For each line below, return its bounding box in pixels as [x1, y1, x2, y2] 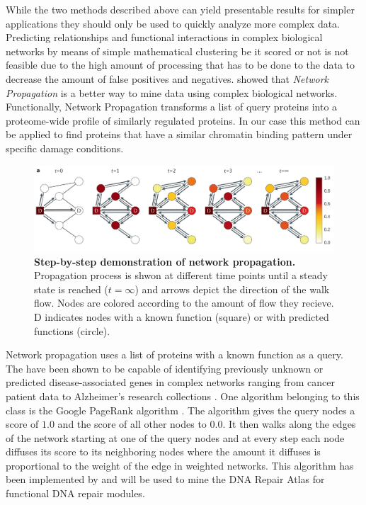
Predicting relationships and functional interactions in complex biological [6, 30, 323, 45]
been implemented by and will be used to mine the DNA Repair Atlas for [6, 472, 325, 487]
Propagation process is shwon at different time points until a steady [34, 268, 328, 283]
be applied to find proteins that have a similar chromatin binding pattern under [6, 127, 353, 142]
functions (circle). [34, 323, 110, 338]
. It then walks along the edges [222, 416, 356, 431]
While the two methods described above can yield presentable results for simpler [6, 2, 355, 16]
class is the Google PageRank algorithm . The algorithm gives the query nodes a [6, 402, 355, 417]
